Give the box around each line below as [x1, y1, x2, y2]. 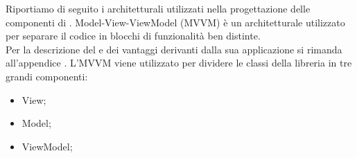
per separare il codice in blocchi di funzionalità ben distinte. [6, 28, 261, 43]
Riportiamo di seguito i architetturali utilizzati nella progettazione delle [6, 1, 311, 15]
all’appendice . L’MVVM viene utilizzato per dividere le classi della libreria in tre [6, 55, 352, 70]
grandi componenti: [6, 69, 88, 83]
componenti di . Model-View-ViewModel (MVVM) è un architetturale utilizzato [6, 15, 345, 29]
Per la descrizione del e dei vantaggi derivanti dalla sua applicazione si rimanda [6, 42, 342, 56]
